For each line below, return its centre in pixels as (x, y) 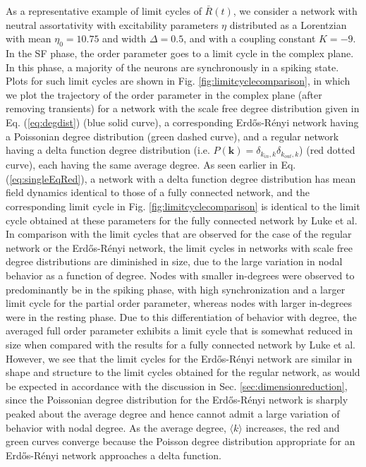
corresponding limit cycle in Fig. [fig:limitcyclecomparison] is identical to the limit (183, 206)
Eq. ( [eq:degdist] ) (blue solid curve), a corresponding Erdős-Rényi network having (182, 122)
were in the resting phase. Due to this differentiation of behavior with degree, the (181, 316)
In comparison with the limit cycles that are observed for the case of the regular (179, 234)
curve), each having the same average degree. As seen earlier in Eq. (151, 165)
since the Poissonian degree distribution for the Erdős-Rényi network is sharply (177, 400)
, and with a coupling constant (250, 38)
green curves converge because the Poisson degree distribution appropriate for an (181, 441)
